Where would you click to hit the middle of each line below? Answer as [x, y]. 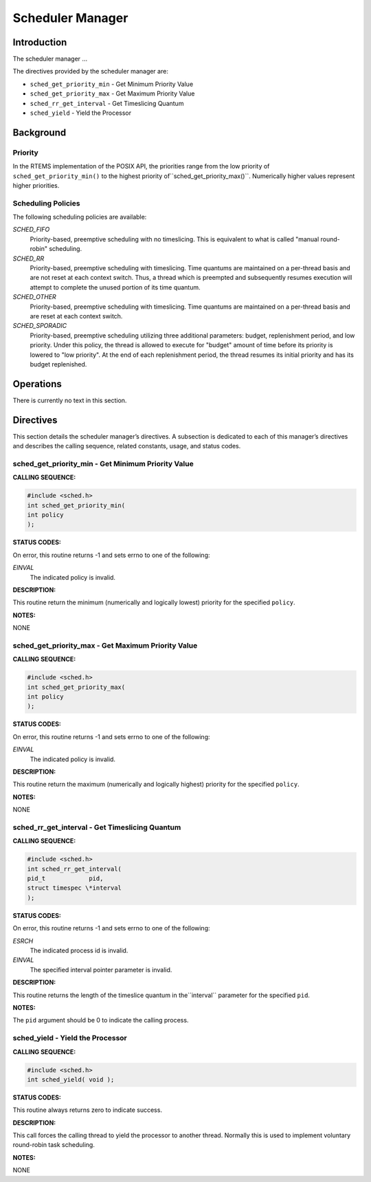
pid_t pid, [65, 879]
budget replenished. [58, 364]
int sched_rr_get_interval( [74, 869]
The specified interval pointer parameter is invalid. [101, 970]
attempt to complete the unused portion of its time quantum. [115, 287]
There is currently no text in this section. [70, 400]
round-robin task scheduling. [54, 1145]
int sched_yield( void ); [71, 1079]
